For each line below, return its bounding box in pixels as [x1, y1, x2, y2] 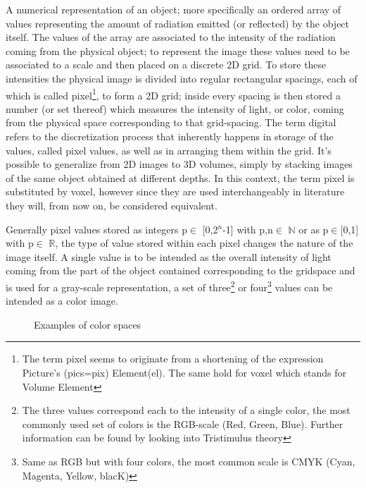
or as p [298, 221, 329, 236]
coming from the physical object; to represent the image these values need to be [6, 43, 350, 58]
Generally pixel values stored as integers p [6, 221, 187, 236]
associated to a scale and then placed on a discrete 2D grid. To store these [6, 57, 327, 72]
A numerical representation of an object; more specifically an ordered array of [6, 2, 341, 16]
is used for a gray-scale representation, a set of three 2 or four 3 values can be [6, 277, 333, 294]
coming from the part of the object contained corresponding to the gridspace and [6, 263, 355, 278]
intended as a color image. [6, 293, 118, 308]
